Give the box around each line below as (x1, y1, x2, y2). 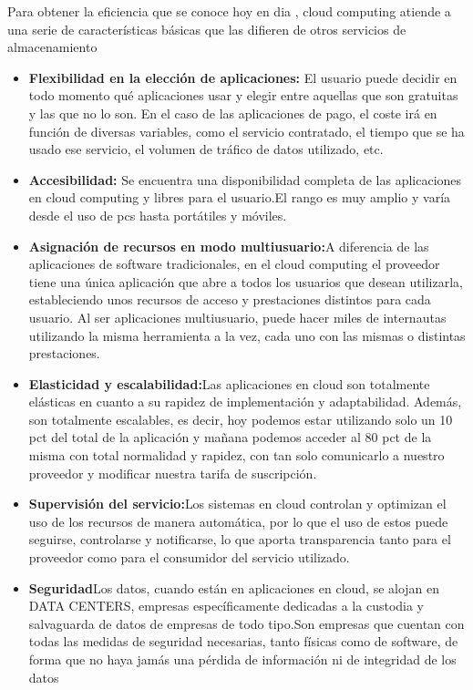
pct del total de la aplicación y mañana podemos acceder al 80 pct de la (28, 427, 432, 447)
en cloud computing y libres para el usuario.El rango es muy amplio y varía (28, 188, 451, 207)
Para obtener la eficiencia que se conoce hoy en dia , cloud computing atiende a (7, 2, 451, 20)
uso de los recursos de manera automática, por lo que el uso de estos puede (28, 511, 448, 530)
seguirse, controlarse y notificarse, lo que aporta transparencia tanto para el (28, 530, 451, 549)
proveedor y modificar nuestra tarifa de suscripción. (28, 463, 317, 482)
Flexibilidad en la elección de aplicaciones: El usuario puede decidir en (28, 67, 458, 87)
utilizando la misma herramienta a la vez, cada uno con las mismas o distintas (28, 325, 466, 345)
